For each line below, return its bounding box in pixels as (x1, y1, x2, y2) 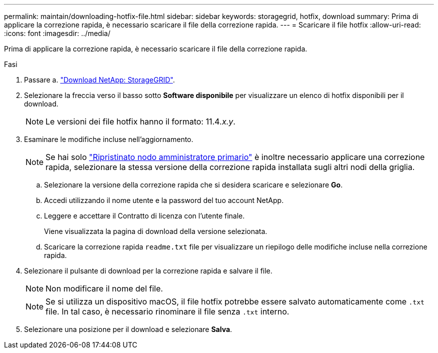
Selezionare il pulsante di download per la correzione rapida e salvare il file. (24, 266, 272, 275)
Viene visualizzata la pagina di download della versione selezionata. (44, 227, 267, 235)
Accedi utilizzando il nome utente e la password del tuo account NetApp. (44, 196, 284, 204)
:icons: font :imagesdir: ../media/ (4, 29, 110, 37)
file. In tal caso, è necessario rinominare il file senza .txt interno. (45, 306, 289, 316)
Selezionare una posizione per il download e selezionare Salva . (24, 325, 232, 333)
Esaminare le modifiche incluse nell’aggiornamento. (24, 135, 193, 143)
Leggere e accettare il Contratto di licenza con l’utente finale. (44, 211, 245, 220)
